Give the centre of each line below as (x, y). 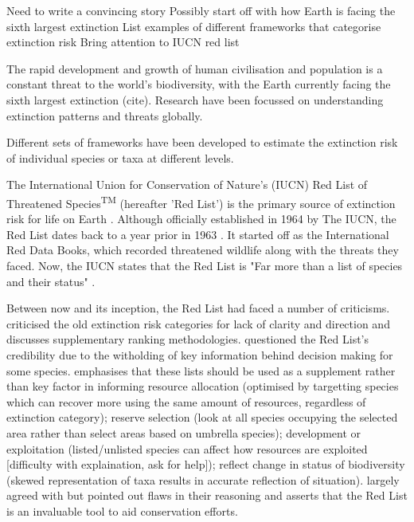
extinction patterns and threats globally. (105, 115)
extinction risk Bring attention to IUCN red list (123, 42)
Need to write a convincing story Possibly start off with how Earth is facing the (201, 10)
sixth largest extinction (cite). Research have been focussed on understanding (195, 99)
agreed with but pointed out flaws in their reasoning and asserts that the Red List (207, 495)
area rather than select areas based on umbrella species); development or (184, 432)
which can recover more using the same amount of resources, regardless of (186, 401)
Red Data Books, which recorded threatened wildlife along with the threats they (203, 250)
